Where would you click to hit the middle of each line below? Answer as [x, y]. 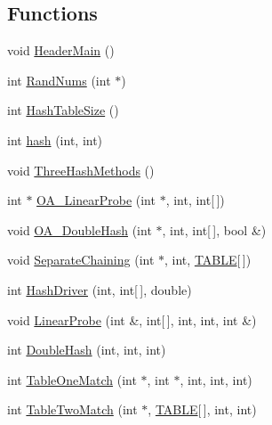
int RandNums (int [59, 80]
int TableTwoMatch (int [72, 409]
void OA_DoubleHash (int [80, 229]
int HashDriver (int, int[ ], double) [100, 289]
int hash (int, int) [55, 139]
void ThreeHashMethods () [81, 170]
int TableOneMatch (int [72, 379]
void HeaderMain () [61, 50]
